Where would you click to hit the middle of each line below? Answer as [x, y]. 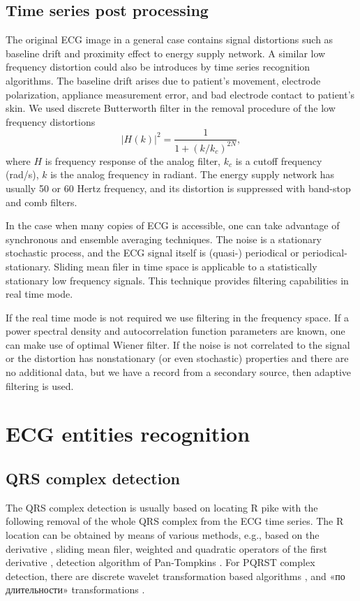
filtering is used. [40, 385]
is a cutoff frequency [279, 160]
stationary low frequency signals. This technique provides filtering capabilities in [177, 280]
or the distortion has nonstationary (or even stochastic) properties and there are [177, 358]
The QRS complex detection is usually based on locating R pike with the [162, 507]
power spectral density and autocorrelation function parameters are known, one [175, 331]
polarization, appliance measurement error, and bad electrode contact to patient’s [180, 94]
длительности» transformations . [75, 589]
